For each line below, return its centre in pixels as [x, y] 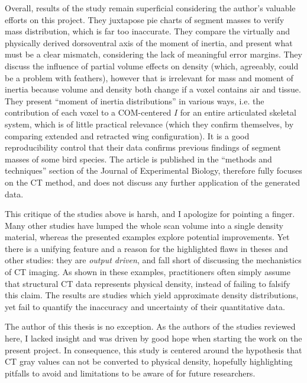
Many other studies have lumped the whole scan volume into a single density [144, 225]
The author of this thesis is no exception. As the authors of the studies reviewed [150, 326]
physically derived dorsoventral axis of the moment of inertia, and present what [149, 42]
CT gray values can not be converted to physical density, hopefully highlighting [149, 361]
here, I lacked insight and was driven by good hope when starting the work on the [153, 338]
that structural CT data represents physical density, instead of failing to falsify [148, 283]
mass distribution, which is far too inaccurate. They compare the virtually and [147, 31]
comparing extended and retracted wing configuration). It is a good [127, 135]
